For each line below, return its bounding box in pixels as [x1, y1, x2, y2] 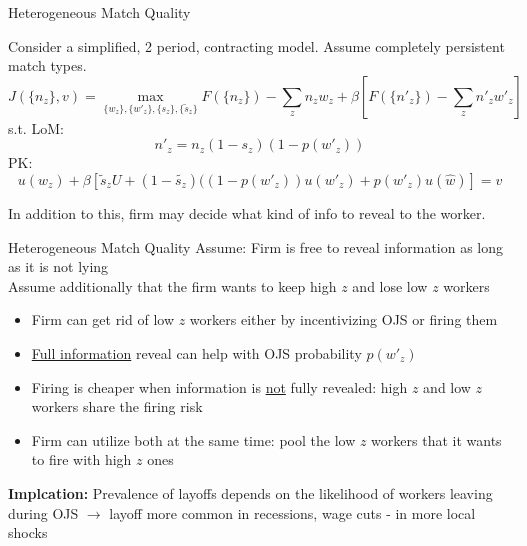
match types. [8, 55, 87, 76]
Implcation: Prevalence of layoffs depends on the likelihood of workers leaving [8, 482, 493, 503]
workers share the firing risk [31, 396, 203, 417]
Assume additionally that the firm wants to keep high [8, 275, 337, 296]
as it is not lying [8, 256, 109, 277]
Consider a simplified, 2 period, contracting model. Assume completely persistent [8, 35, 505, 56]
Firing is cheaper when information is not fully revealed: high [31, 376, 408, 397]
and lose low [352, 275, 428, 296]
